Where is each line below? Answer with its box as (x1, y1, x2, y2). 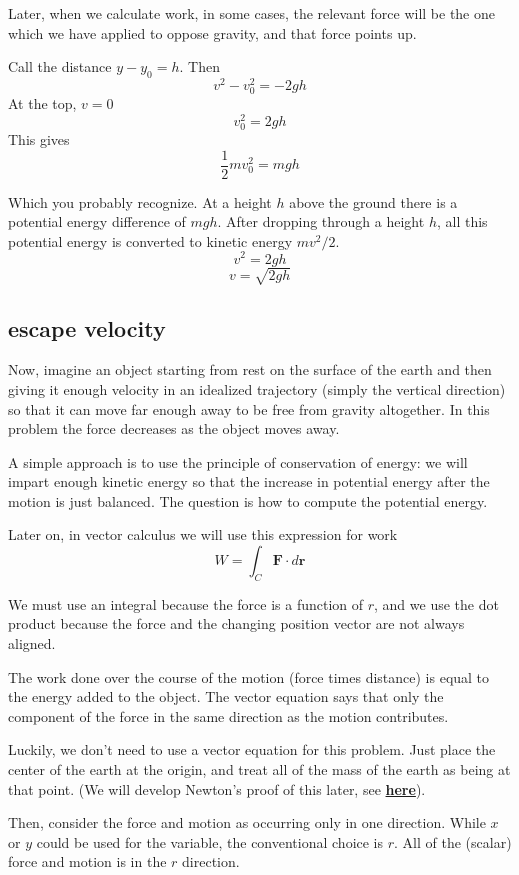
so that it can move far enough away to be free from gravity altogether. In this (8, 398, 490, 419)
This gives (8, 129, 70, 150)
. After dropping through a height (217, 211, 425, 232)
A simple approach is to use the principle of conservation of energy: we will (8, 451, 468, 472)
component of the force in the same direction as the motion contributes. (8, 705, 449, 726)
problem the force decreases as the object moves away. (8, 418, 340, 439)
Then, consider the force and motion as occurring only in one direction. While (8, 812, 486, 833)
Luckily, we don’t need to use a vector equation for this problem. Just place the (8, 739, 496, 760)
